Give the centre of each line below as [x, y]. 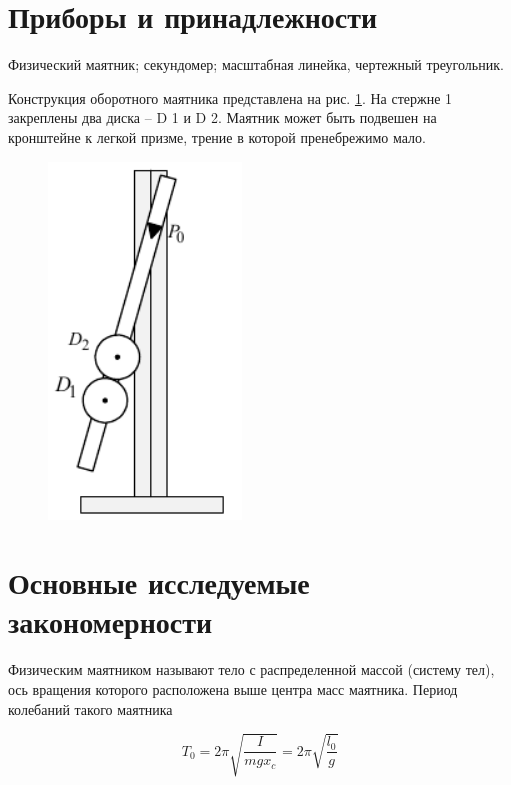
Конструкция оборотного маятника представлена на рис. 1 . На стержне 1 [230, 97]
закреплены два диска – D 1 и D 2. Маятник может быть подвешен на [222, 117]
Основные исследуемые [159, 582]
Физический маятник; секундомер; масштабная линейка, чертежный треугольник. [256, 64]
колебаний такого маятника [90, 708]
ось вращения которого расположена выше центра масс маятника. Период [233, 689]
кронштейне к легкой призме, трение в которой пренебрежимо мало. [217, 136]
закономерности [110, 621]
